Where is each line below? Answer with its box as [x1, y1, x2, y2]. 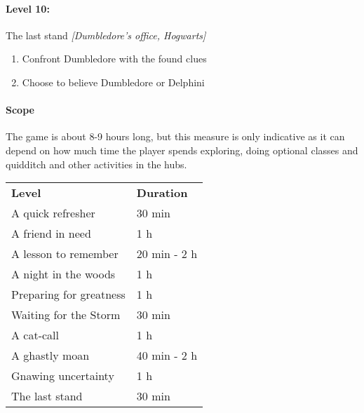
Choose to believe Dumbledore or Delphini [22, 74, 205, 89]
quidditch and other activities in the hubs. [6, 156, 187, 171]
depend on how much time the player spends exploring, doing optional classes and [6, 142, 358, 157]
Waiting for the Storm [11, 306, 121, 323]
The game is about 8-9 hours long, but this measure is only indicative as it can [6, 129, 345, 144]
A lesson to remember [11, 245, 119, 262]
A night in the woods [11, 266, 116, 283]
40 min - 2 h [136, 347, 198, 364]
